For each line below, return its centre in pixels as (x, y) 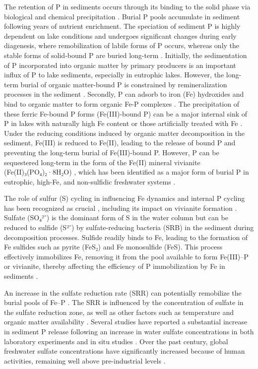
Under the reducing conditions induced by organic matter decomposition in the (124, 133)
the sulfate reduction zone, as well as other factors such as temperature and (119, 312)
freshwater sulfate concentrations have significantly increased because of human (125, 351)
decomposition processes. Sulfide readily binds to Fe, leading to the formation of (126, 237)
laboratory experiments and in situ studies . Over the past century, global (116, 341)
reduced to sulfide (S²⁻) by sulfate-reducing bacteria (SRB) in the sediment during (129, 227)
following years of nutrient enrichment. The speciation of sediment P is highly (122, 26)
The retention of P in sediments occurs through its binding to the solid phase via (127, 6)
